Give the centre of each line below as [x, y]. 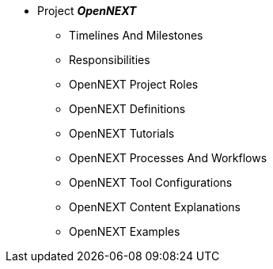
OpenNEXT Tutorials [122, 133]
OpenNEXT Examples [125, 231]
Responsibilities [110, 60]
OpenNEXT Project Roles [134, 84]
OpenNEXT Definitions [127, 109]
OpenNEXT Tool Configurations [151, 182]
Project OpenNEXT [87, 11]
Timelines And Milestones [136, 35]
